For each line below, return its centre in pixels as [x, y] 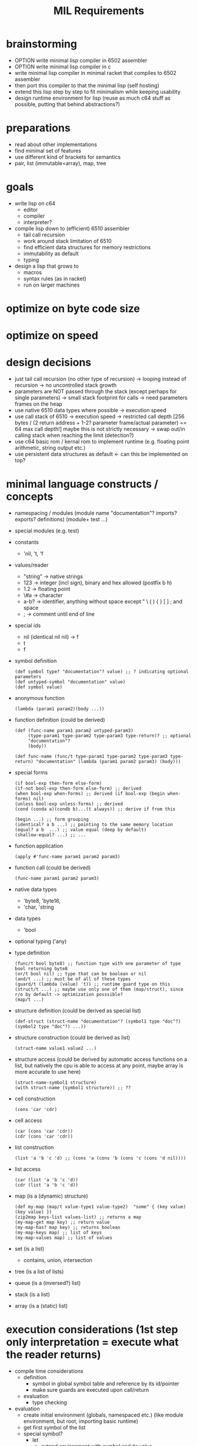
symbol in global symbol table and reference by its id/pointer [106, 1383]
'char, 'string [39, 907]
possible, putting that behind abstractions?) [67, 104]
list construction [34, 1148]
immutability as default [51, 253]
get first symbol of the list [54, 1427]
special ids [28, 626]
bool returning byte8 [41, 969]
